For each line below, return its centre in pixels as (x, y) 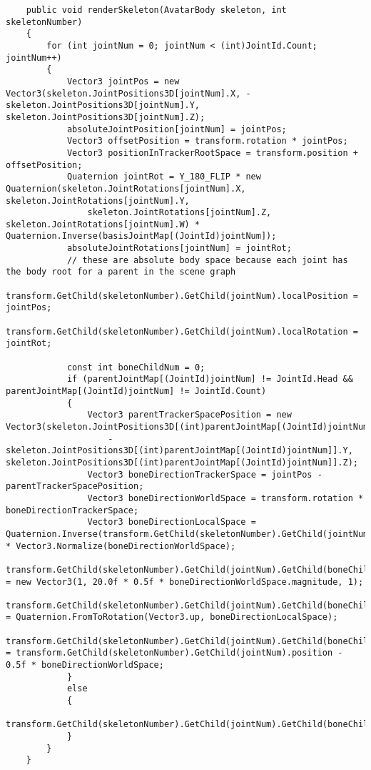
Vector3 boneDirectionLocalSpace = (172, 522)
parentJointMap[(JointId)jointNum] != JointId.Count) (136, 391)
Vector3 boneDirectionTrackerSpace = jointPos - (205, 474)
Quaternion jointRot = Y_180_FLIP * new (164, 177)
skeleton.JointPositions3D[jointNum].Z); (106, 117)
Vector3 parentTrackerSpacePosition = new (189, 415)
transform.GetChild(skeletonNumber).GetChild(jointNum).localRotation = (182, 331)
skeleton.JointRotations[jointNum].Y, (98, 201)
